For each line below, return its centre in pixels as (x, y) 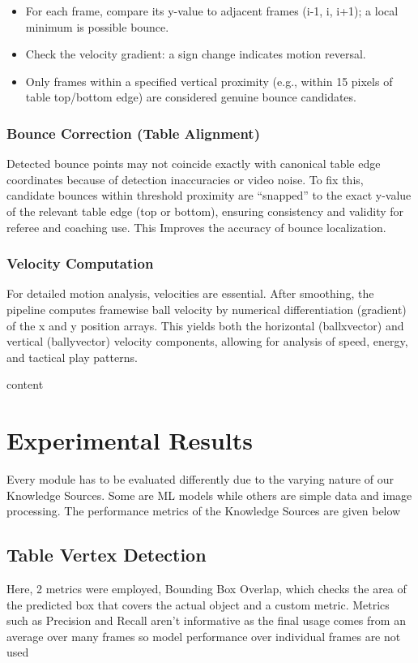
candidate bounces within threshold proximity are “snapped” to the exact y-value (209, 195)
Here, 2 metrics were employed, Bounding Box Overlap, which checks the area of (207, 589)
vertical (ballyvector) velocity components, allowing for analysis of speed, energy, (207, 341)
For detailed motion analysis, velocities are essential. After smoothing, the (190, 293)
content (25, 384)
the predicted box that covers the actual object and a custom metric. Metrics (198, 604)
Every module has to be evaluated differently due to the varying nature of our (200, 479)
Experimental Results (130, 440)
